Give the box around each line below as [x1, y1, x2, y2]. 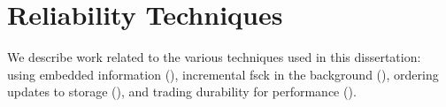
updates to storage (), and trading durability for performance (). [7, 82, 357, 101]
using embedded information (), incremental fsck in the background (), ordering [7, 65, 439, 83]
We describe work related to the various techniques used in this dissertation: [7, 48, 421, 66]
